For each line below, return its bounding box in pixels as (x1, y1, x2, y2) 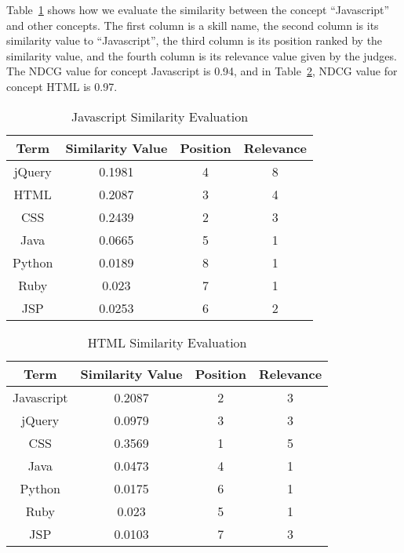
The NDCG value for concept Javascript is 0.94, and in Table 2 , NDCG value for (6, 63, 398, 79)
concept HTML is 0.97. (6, 78, 118, 94)
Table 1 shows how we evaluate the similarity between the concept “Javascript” (6, 2, 390, 17)
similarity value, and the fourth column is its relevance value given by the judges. (6, 47, 397, 64)
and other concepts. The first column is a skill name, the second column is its (6, 16, 379, 33)
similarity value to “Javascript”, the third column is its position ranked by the (6, 32, 383, 49)
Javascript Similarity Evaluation (71, 107, 249, 126)
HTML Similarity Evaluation (87, 333, 247, 351)
